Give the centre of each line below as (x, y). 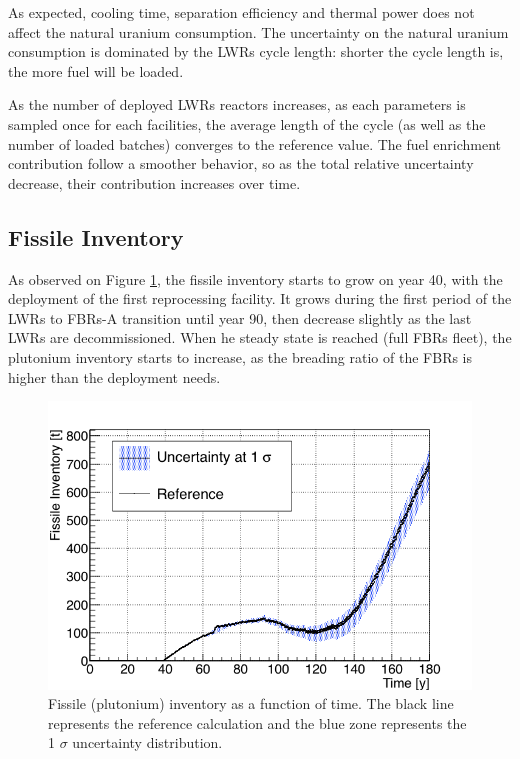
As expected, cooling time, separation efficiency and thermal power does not (241, 12)
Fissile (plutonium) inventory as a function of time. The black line (251, 703)
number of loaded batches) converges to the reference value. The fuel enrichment (255, 143)
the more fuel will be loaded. (96, 70)
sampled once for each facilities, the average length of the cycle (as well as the (247, 123)
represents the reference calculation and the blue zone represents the (257, 722)
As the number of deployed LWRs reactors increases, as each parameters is (237, 104)
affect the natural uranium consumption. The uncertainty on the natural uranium (258, 31)
